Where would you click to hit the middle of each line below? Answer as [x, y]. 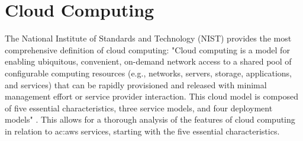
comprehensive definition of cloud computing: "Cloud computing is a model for [147, 49]
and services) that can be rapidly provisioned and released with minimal [136, 84]
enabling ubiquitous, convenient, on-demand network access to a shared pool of [148, 61]
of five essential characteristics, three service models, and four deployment [139, 108]
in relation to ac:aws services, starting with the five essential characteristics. [142, 131]
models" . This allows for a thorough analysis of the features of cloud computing [150, 119]
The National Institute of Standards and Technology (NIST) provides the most [148, 38]
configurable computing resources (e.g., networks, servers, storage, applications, [148, 73]
